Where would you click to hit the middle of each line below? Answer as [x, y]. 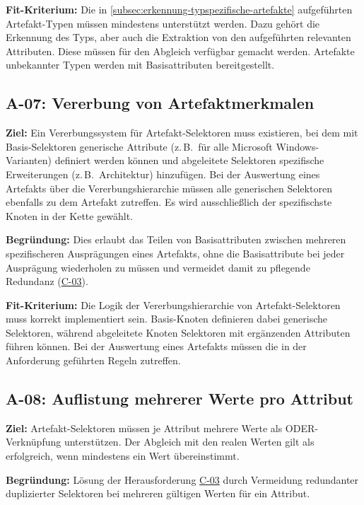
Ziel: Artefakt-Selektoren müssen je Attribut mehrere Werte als [144, 428]
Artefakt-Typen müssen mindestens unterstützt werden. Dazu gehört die [163, 23]
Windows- [298, 146]
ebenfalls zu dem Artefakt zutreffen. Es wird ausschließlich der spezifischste [169, 202]
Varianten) [29, 160]
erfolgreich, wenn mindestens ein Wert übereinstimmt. [123, 456]
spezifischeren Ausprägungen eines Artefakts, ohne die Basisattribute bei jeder [175, 253]
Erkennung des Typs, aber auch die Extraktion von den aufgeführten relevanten [178, 37]
